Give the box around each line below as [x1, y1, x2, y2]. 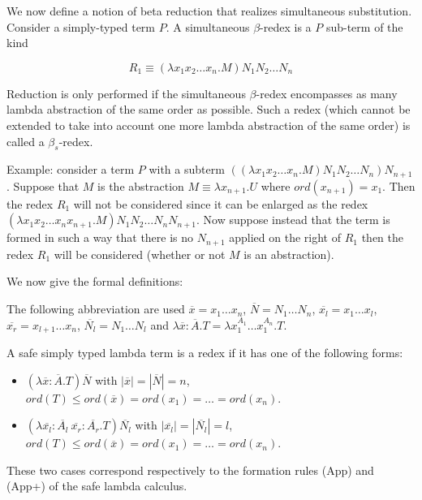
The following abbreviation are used [6, 300, 185, 317]
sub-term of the [325, 18, 403, 35]
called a [6, 132, 45, 149]
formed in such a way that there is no [6, 229, 194, 246]
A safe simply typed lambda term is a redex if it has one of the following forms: [6, 344, 403, 361]
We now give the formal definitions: [6, 273, 183, 290]
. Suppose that [6, 177, 80, 194]
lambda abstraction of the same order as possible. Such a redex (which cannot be [6, 101, 411, 118]
